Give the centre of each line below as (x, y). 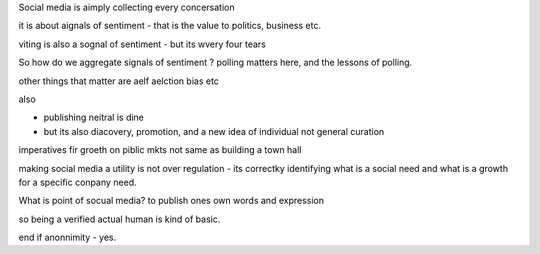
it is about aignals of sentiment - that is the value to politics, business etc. (170, 26)
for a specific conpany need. (77, 182)
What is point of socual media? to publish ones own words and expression (171, 201)
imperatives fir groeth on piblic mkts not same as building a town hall (160, 150)
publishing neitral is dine (94, 117)
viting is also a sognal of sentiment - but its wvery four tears (142, 44)
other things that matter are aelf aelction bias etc (119, 81)
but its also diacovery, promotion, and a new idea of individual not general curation (214, 131)
